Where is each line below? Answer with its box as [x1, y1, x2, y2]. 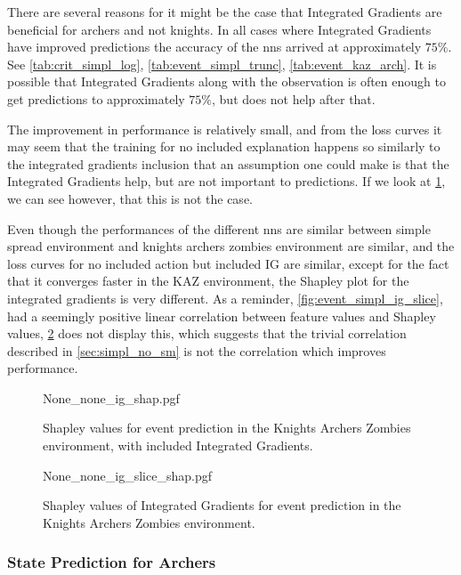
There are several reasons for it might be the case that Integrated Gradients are [7, 3, 442, 20]
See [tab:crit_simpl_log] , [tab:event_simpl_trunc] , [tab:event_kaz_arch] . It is [7, 54, 437, 73]
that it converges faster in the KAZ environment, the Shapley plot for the [7, 271, 409, 290]
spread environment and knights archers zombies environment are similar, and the [7, 237, 455, 255]
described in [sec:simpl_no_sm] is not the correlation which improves [7, 341, 386, 360]
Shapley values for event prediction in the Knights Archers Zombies [43, 418, 411, 437]
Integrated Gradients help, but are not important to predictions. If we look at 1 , [7, 172, 446, 190]
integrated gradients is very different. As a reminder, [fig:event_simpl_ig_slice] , [7, 288, 443, 307]
